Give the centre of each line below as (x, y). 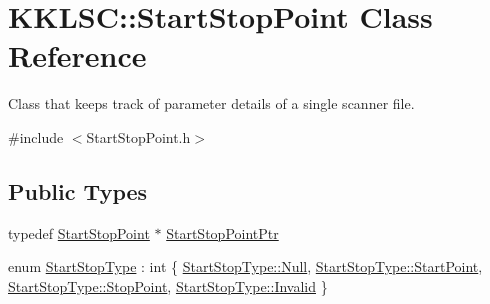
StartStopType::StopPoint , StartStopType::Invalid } (168, 285)
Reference (77, 55)
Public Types (78, 190)
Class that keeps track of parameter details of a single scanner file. (211, 103)
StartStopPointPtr (222, 232)
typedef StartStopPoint (79, 232)
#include (36, 136)
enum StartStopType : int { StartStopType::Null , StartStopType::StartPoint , (245, 266)
